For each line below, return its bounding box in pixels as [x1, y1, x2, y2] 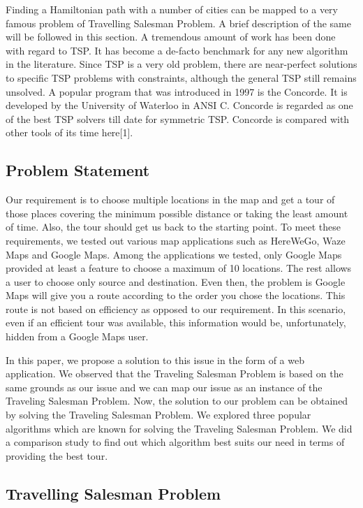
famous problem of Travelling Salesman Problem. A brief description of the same [6, 15, 351, 30]
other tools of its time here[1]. [6, 125, 133, 140]
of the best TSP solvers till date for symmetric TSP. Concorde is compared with [6, 111, 350, 126]
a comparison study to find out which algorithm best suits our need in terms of [6, 435, 345, 449]
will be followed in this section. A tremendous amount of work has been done [6, 29, 336, 44]
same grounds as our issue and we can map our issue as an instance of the [6, 379, 323, 394]
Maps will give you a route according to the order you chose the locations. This [6, 288, 346, 303]
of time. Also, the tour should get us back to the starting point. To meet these [6, 219, 341, 234]
